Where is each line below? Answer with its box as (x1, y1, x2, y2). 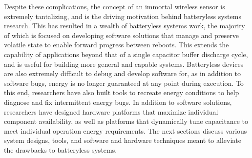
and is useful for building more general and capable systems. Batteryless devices (4, 59, 244, 69)
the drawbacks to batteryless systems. (4, 144, 117, 155)
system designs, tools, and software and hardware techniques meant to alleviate (4, 135, 241, 145)
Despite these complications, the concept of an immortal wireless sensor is (4, 1, 225, 11)
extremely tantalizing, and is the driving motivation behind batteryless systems (4, 11, 241, 21)
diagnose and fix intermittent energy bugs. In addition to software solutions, (4, 97, 232, 107)
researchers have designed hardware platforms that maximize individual (4, 106, 218, 117)
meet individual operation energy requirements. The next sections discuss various (4, 125, 247, 136)
